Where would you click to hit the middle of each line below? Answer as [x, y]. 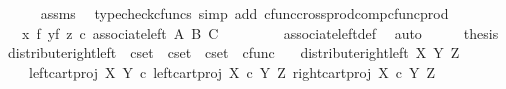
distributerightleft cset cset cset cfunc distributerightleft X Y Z [233, 52]
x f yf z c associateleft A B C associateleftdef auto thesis [260, 32]
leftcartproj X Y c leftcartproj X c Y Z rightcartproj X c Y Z [231, 71]
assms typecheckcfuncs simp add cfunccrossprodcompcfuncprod [244, 13]
